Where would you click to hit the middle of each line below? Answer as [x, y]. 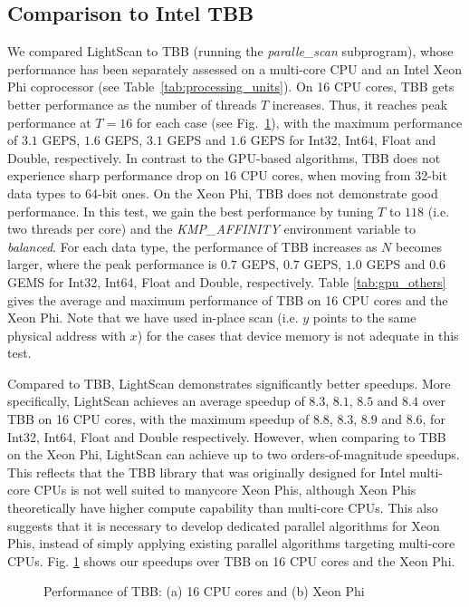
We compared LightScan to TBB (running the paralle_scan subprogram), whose [230, 51]
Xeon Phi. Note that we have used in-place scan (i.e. [153, 318]
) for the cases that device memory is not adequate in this [298, 335]
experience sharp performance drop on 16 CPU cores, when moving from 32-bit [227, 175]
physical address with [67, 335]
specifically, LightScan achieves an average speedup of [156, 401]
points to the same [364, 318]
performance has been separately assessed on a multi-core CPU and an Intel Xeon [235, 68]
